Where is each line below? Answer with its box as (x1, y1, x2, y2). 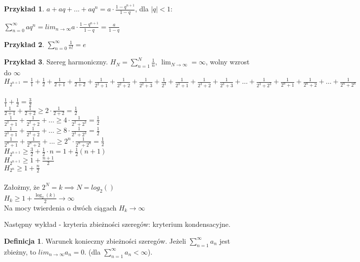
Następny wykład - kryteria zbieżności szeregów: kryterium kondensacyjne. (4, 219, 230, 229)
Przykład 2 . (4, 39, 45, 49)
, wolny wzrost (205, 56, 250, 67)
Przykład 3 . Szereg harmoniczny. (4, 56, 108, 67)
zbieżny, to (4, 246, 36, 257)
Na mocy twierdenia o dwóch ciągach (4, 202, 117, 212)
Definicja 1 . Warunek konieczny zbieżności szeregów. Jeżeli (4, 235, 186, 246)
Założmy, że (4, 181, 40, 192)
